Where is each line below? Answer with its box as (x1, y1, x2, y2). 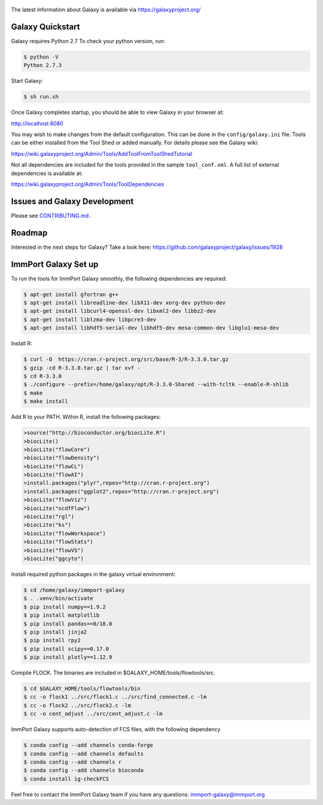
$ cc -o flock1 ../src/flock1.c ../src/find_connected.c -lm (23, 694, 207, 701)
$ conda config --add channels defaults (23, 750, 144, 757)
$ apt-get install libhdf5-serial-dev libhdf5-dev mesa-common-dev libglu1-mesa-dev (23, 324, 279, 331)
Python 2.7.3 (23, 62, 62, 69)
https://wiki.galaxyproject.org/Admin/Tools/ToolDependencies (11, 180, 164, 188)
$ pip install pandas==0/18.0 (23, 620, 112, 627)
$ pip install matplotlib (23, 612, 100, 619)
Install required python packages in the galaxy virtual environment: (11, 570, 176, 578)
